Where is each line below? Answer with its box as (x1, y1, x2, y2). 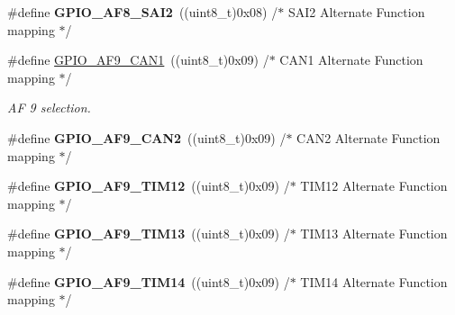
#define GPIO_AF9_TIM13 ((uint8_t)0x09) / (7, 224, 290, 243)
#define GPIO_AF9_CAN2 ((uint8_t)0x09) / (7, 128, 287, 147)
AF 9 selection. (7, 98, 91, 117)
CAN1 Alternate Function (279, 50, 423, 69)
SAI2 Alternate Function (287, 3, 425, 21)
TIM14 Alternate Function (300, 272, 448, 291)
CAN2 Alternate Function (296, 128, 441, 147)
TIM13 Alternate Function (300, 224, 448, 243)
